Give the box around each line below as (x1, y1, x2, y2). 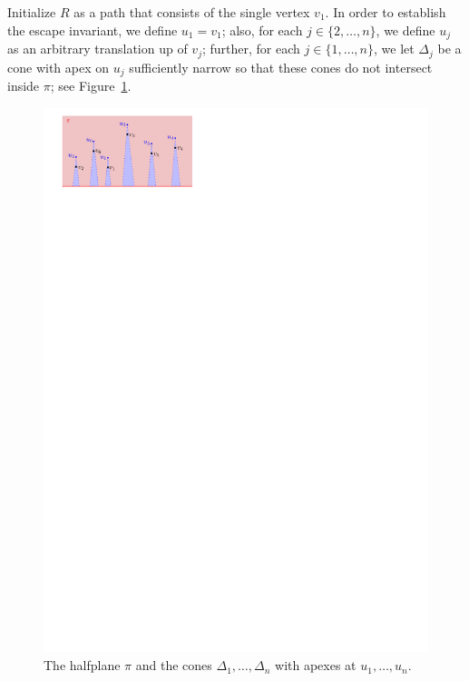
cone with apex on (7, 57, 109, 76)
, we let (373, 39, 415, 58)
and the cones (135, 656, 212, 675)
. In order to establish (325, 3, 446, 21)
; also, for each (221, 20, 303, 39)
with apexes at (275, 656, 357, 675)
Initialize (7, 3, 56, 21)
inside (7, 75, 40, 94)
